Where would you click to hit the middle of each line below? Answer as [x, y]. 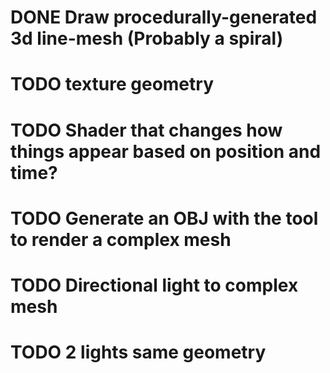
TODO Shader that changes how [146, 130]
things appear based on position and [166, 151]
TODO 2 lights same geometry [138, 352]
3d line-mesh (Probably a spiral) [147, 38]
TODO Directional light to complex [154, 285]
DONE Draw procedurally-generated [164, 17]
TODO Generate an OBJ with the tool [164, 218]
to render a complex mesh [121, 239]
